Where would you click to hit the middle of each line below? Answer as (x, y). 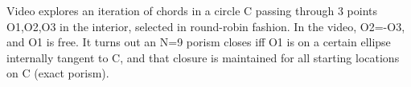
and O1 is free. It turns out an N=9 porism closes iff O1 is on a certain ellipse (199, 42)
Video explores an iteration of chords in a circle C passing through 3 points (192, 10)
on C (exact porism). (58, 73)
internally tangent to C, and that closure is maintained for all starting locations (203, 57)
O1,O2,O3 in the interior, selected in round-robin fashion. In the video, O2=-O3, (206, 26)
